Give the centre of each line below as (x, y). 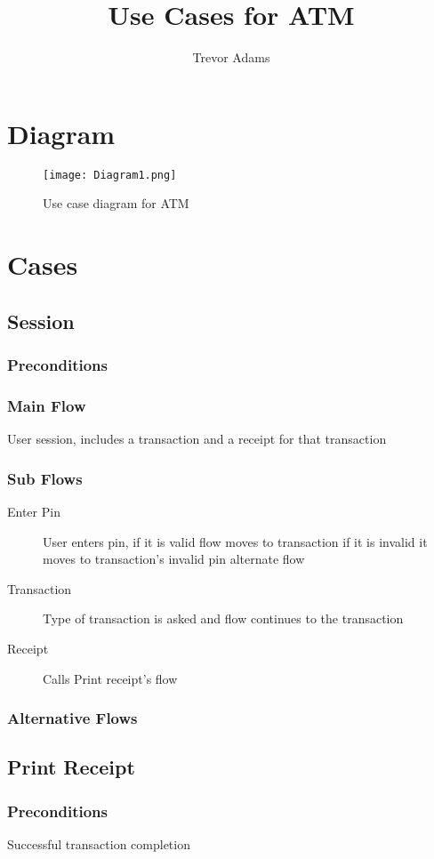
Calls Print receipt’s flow (110, 678)
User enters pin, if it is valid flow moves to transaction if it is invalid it (235, 541)
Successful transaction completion (99, 843)
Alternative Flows (72, 718)
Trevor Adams (231, 57)
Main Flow (47, 405)
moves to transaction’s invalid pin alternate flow (174, 559)
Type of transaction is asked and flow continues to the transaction (223, 618)
